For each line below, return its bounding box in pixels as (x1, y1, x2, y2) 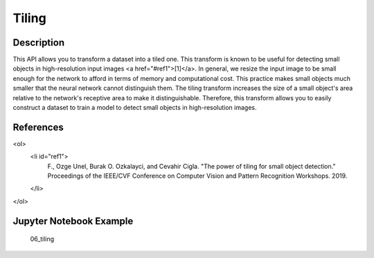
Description (12, 37, 65, 48)
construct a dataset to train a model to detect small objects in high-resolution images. (12, 104, 257, 112)
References (12, 121, 64, 133)
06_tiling (30, 235, 55, 243)
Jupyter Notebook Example (12, 215, 134, 227)
